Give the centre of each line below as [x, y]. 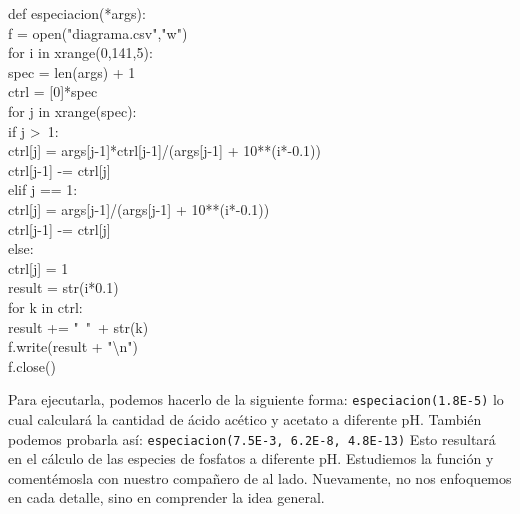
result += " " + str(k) [78, 326]
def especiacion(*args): [77, 13]
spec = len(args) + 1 [72, 71]
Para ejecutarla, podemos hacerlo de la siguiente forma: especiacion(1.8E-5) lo [256, 399]
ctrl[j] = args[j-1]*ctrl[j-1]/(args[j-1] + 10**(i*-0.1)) [165, 150]
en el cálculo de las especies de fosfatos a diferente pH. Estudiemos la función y [251, 458]
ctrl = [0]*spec [53, 91]
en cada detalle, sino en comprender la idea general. [166, 497]
